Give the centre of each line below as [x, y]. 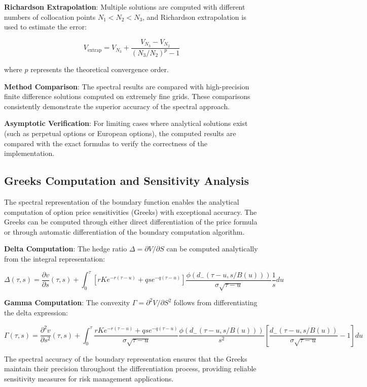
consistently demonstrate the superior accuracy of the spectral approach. [117, 106]
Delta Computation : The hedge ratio [66, 249]
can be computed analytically [212, 249]
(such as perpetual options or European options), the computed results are [120, 133]
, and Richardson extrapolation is [194, 17]
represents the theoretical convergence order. [100, 69]
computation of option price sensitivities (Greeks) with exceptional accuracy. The [131, 212]
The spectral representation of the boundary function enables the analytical [122, 201]
